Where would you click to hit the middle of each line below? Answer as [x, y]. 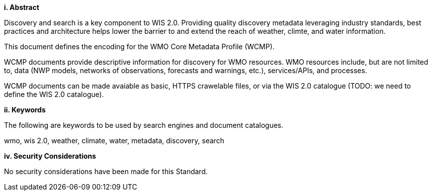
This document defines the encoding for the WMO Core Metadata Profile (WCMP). [139, 47]
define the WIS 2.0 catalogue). [54, 94]
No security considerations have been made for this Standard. [106, 171]
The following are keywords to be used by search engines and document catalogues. [144, 125]
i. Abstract [22, 7]
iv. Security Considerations [50, 156]
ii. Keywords [25, 110]
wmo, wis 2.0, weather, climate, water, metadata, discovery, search [114, 141]
